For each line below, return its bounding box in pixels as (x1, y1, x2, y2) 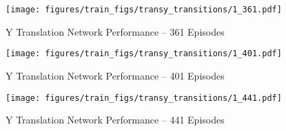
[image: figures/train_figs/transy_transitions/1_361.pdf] (6, 5, 282, 14)
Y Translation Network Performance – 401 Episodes (6, 68, 225, 82)
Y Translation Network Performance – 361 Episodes (6, 24, 225, 38)
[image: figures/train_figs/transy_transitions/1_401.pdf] (6, 49, 282, 59)
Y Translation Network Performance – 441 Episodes (6, 112, 225, 127)
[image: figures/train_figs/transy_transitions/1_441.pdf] (6, 93, 282, 103)
